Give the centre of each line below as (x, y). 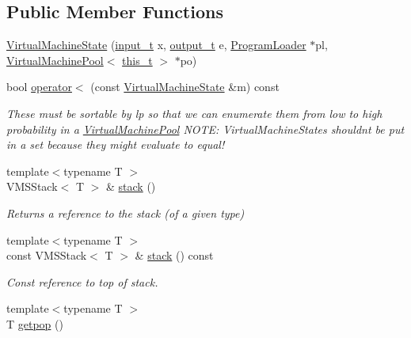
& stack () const (174, 255)
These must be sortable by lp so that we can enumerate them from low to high (194, 113)
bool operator (39, 87)
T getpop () (35, 323)
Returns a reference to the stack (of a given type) (126, 213)
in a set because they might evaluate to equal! (116, 144)
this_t (137, 60)
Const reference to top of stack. (82, 281)
